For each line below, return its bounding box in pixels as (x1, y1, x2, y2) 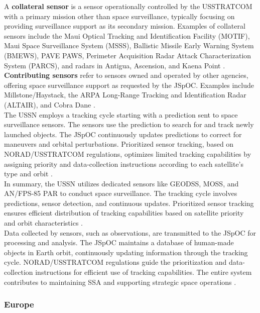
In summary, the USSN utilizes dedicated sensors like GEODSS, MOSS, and (4, 178, 239, 188)
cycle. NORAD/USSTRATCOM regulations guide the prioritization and (4, 257, 227, 267)
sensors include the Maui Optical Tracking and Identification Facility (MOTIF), (4, 30, 250, 41)
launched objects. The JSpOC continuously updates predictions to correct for (4, 129, 242, 139)
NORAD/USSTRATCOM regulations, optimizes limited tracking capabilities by (4, 148, 251, 159)
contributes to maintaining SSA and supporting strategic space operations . (4, 276, 236, 287)
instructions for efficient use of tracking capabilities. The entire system (35, 267, 252, 277)
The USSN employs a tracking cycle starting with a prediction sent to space (4, 109, 238, 120)
